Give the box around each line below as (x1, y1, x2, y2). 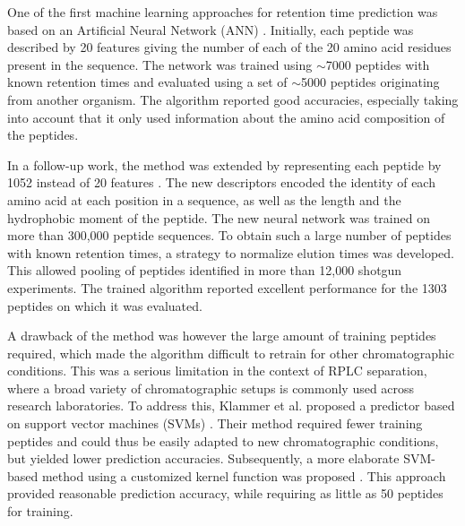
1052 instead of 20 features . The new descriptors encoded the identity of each (7, 173, 435, 192)
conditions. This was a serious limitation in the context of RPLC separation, (7, 361, 427, 380)
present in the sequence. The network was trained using (7, 55, 313, 73)
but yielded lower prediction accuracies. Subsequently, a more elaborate (7, 449, 400, 468)
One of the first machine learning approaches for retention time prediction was (7, 3, 438, 21)
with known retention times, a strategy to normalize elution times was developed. (7, 243, 454, 262)
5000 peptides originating (301, 73, 440, 91)
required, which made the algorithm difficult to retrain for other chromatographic (7, 343, 454, 362)
